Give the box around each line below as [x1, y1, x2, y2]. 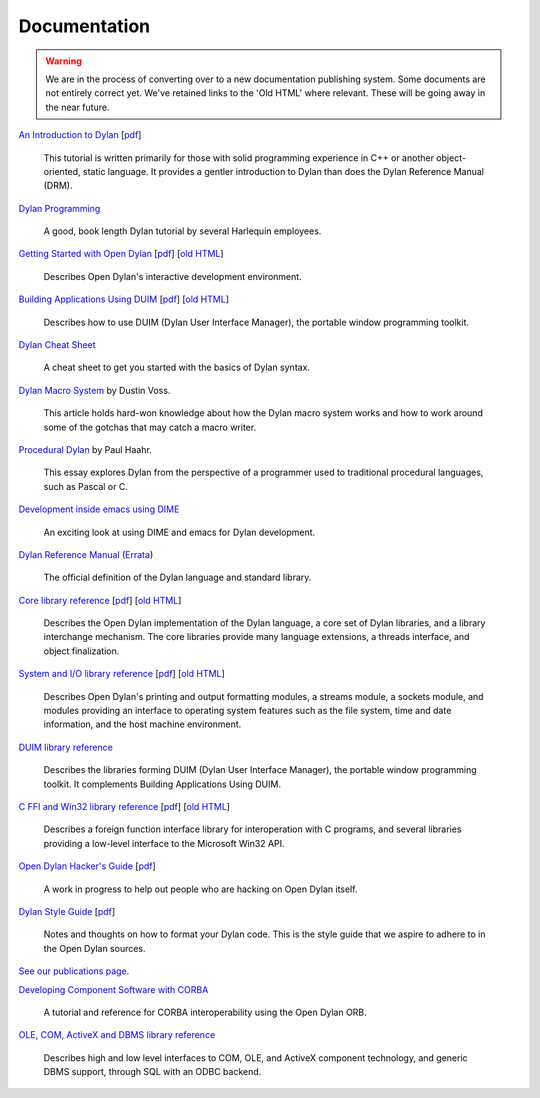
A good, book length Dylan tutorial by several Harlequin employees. [43, 225, 322, 237]
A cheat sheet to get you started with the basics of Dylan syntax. [43, 361, 310, 374]
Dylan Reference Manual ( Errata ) [18, 548, 154, 560]
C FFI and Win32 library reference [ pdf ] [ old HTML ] [18, 801, 230, 812]
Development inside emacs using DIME [18, 503, 180, 515]
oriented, [43, 165, 81, 177]
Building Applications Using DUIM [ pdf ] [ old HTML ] [18, 293, 230, 305]
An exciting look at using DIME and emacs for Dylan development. [43, 526, 316, 538]
